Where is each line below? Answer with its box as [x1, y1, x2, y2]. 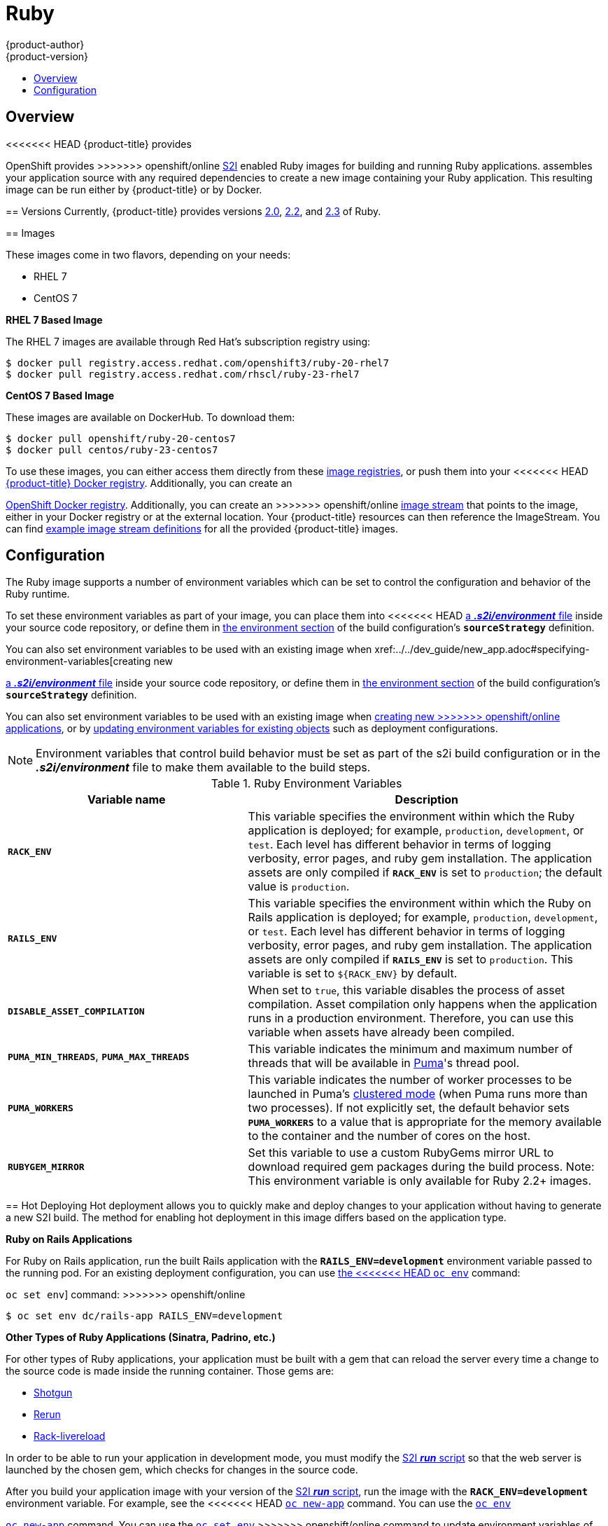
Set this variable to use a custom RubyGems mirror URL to [248, 1146, 554, 1160]
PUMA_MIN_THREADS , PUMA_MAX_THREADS [8, 1049, 190, 1064]
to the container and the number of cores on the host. [248, 1129, 530, 1143]
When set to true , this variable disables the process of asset [248, 983, 565, 998]
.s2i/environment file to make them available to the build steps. [36, 760, 371, 775]
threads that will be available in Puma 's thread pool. [248, 1056, 520, 1071]
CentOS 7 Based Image [6, 389, 114, 401]
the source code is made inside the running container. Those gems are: [6, 1365, 334, 1377]
